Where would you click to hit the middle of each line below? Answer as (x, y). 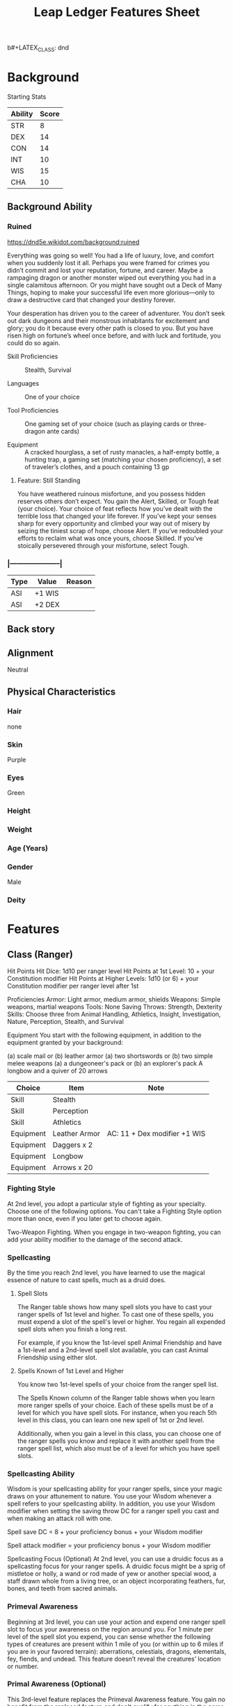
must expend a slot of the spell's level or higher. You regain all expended (121, 1321)
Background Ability (50, 207)
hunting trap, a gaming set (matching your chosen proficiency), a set (123, 459)
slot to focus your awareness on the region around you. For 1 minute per (110, 1629)
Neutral (18, 670)
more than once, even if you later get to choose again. (85, 1218)
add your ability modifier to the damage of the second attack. (95, 1239)
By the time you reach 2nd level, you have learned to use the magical (106, 1272)
